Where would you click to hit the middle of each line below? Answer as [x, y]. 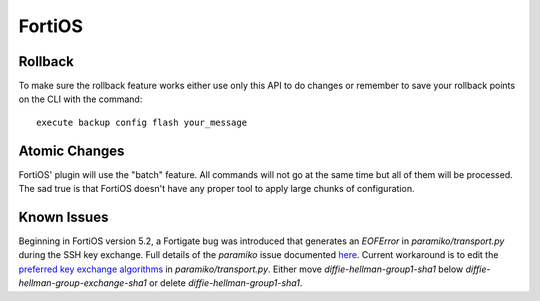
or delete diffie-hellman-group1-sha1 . [225, 283]
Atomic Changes [71, 150]
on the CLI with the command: [80, 99]
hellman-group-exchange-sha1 [82, 283]
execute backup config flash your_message [142, 122]
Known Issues [63, 216]
